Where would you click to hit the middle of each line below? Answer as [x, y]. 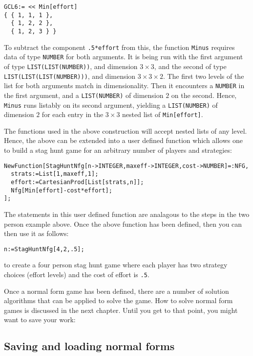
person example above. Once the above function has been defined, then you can [123, 224]
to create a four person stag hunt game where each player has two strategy [116, 265]
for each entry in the [73, 114]
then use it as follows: [36, 233]
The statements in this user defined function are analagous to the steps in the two [127, 214]
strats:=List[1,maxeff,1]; [55, 174]
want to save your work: [40, 320]
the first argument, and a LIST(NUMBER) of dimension [84, 95]
